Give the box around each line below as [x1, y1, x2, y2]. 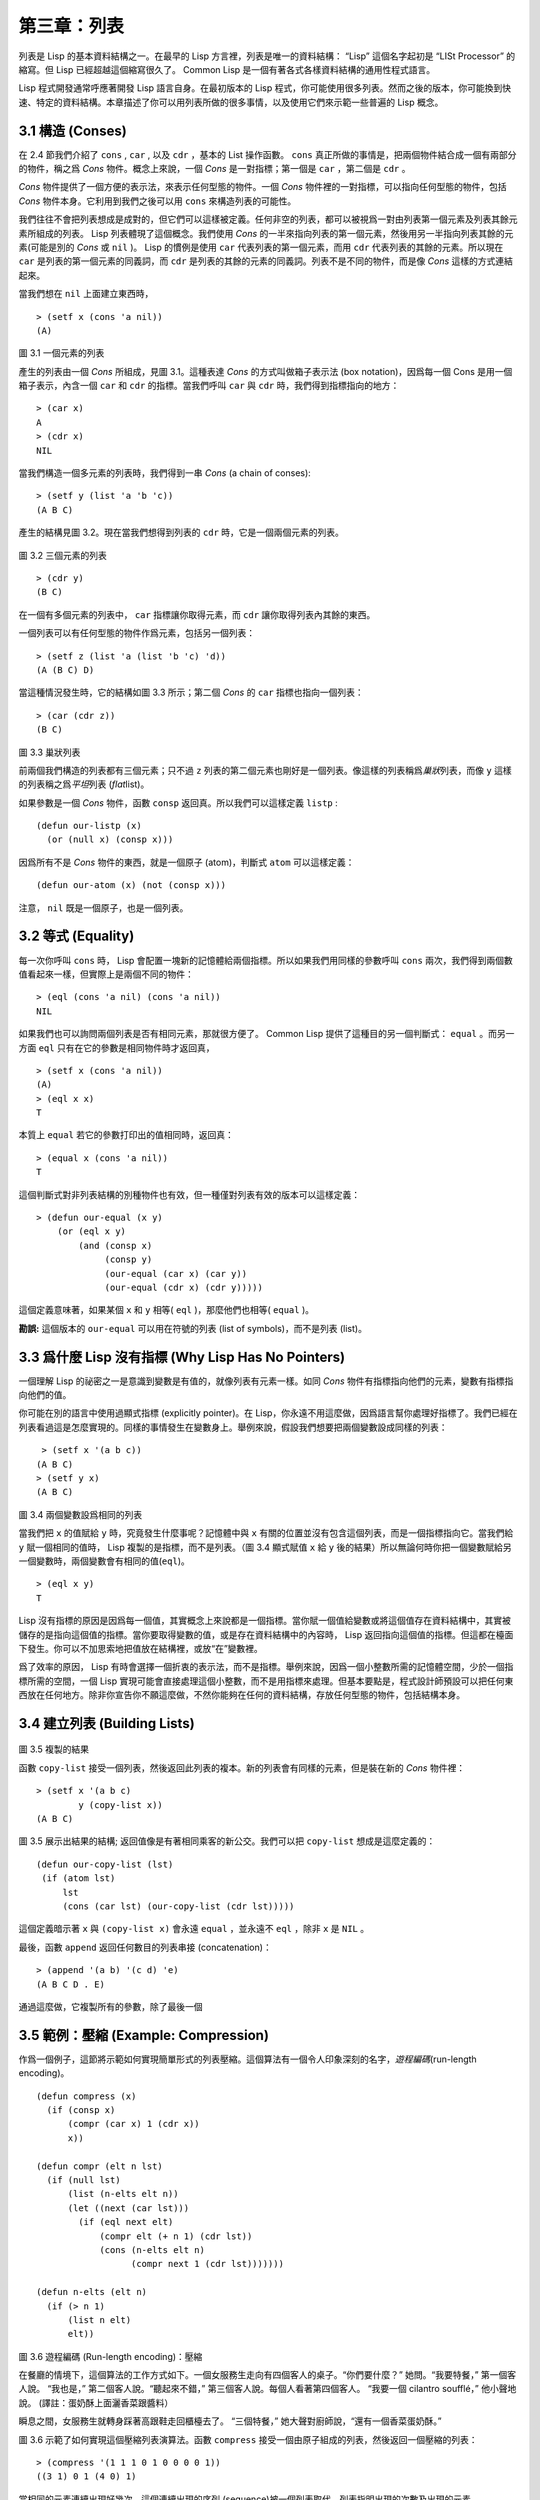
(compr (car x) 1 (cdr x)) [67, 2118, 200, 2130]
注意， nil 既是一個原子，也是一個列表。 [18, 901, 189, 914]
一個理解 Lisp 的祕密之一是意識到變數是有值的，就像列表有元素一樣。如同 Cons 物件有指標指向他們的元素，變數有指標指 [18, 1375, 514, 1387]
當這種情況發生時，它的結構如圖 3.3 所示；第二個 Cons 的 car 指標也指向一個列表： [18, 686, 364, 699]
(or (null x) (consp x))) [46, 834, 174, 845]
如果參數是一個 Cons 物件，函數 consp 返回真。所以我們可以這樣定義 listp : [18, 796, 339, 809]
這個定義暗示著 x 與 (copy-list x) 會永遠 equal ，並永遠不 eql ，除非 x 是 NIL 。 [18, 1923, 370, 1935]
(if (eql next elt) [78, 2216, 174, 2228]
